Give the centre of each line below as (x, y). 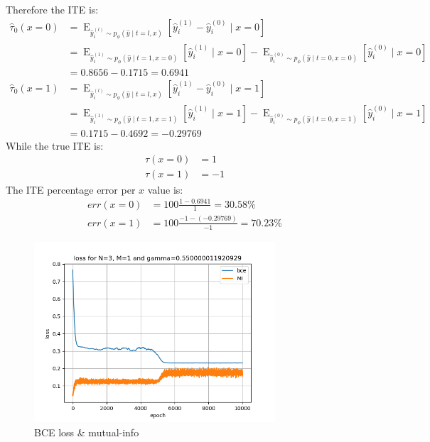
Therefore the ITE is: (52, 9)
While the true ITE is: (55, 145)
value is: (165, 189)
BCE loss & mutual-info (87, 432)
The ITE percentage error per (71, 189)
